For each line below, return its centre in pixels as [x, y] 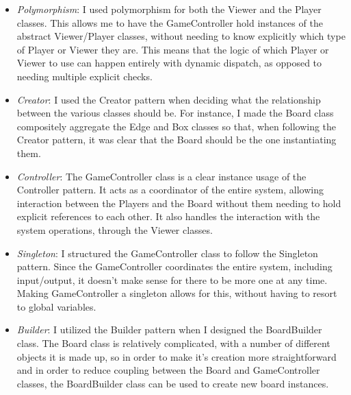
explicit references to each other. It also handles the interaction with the [168, 216]
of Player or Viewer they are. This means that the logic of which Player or [173, 49]
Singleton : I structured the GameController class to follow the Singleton [167, 253]
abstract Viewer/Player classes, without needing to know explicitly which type [181, 36]
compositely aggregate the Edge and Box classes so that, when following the [177, 126]
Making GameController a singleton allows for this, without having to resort [177, 293]
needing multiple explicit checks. [84, 76]
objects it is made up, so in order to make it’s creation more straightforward [177, 356]
